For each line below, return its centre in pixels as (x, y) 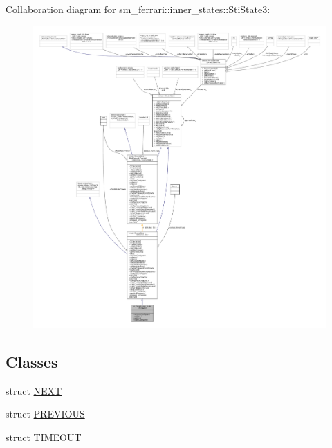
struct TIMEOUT (44, 437)
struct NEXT (34, 390)
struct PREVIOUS (45, 414)
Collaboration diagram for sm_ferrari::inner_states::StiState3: (138, 9)
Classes (32, 361)
